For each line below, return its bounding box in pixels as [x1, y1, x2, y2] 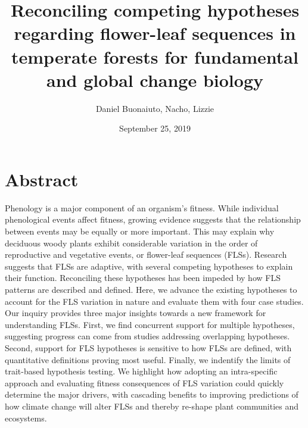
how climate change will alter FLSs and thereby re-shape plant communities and [5, 399, 299, 412]
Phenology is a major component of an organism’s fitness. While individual [5, 201, 279, 214]
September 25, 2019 [119, 122, 191, 135]
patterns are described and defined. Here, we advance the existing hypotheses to [5, 283, 297, 295]
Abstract [5, 167, 79, 191]
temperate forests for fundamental [11, 44, 298, 68]
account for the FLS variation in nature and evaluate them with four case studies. [5, 295, 304, 307]
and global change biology [46, 67, 263, 92]
